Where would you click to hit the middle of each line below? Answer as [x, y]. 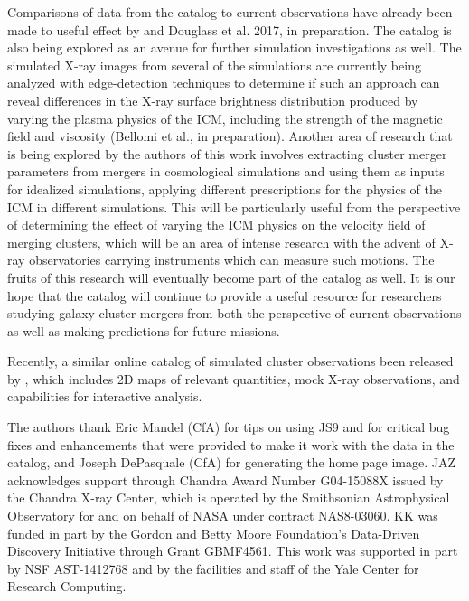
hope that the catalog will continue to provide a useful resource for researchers [225, 295]
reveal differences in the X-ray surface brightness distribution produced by [213, 100]
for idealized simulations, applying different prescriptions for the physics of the [225, 188]
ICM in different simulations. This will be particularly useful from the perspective [234, 207]
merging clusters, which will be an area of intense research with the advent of [221, 242]
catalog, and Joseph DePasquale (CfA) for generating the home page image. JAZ [232, 462]
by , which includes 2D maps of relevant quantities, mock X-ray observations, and [234, 378]
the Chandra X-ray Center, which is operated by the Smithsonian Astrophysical [229, 498]
